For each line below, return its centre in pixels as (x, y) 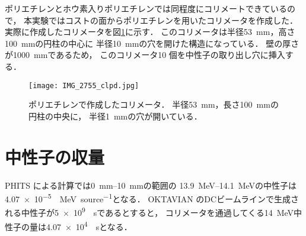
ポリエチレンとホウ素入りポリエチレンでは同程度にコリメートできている (146, 8)
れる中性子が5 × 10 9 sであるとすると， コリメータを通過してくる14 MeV (149, 212)
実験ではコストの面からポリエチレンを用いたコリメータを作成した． (165, 20)
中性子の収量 (55, 156)
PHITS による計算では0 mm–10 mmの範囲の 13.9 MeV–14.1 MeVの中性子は (151, 185)
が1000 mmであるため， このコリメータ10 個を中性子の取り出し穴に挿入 (145, 55)
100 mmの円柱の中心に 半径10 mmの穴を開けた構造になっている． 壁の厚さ (152, 43)
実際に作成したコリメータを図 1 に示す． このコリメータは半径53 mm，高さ (150, 32)
